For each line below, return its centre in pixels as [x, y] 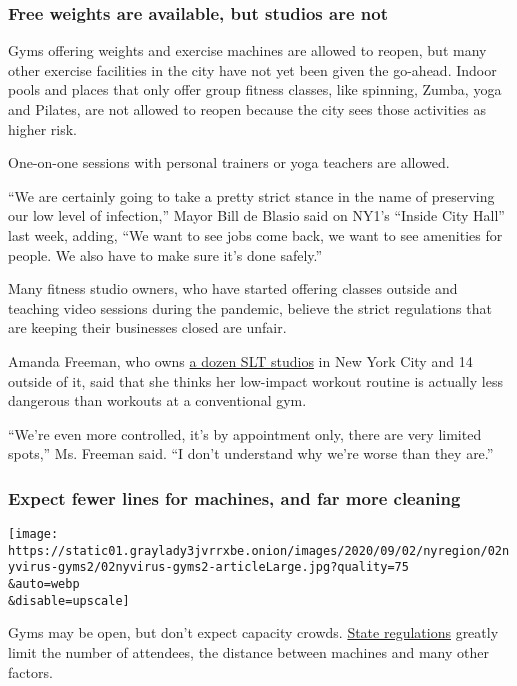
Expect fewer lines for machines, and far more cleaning [234, 497]
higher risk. [43, 128]
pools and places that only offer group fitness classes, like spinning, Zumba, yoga [255, 89]
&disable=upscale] [69, 600]
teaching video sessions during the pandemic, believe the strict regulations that [250, 307]
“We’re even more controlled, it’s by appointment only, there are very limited [245, 433]
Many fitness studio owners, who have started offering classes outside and [233, 288]
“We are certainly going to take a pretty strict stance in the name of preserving [251, 195]
